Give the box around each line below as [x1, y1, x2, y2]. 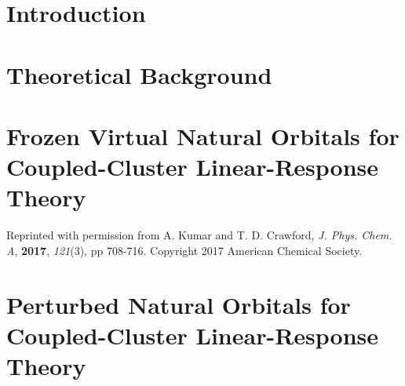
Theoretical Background [6, 58, 272, 90]
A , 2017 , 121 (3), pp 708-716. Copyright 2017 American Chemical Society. [6, 242, 363, 258]
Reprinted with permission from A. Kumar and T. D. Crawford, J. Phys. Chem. [6, 227, 392, 243]
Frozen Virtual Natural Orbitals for [6, 119, 400, 151]
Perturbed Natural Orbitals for [6, 288, 351, 320]
